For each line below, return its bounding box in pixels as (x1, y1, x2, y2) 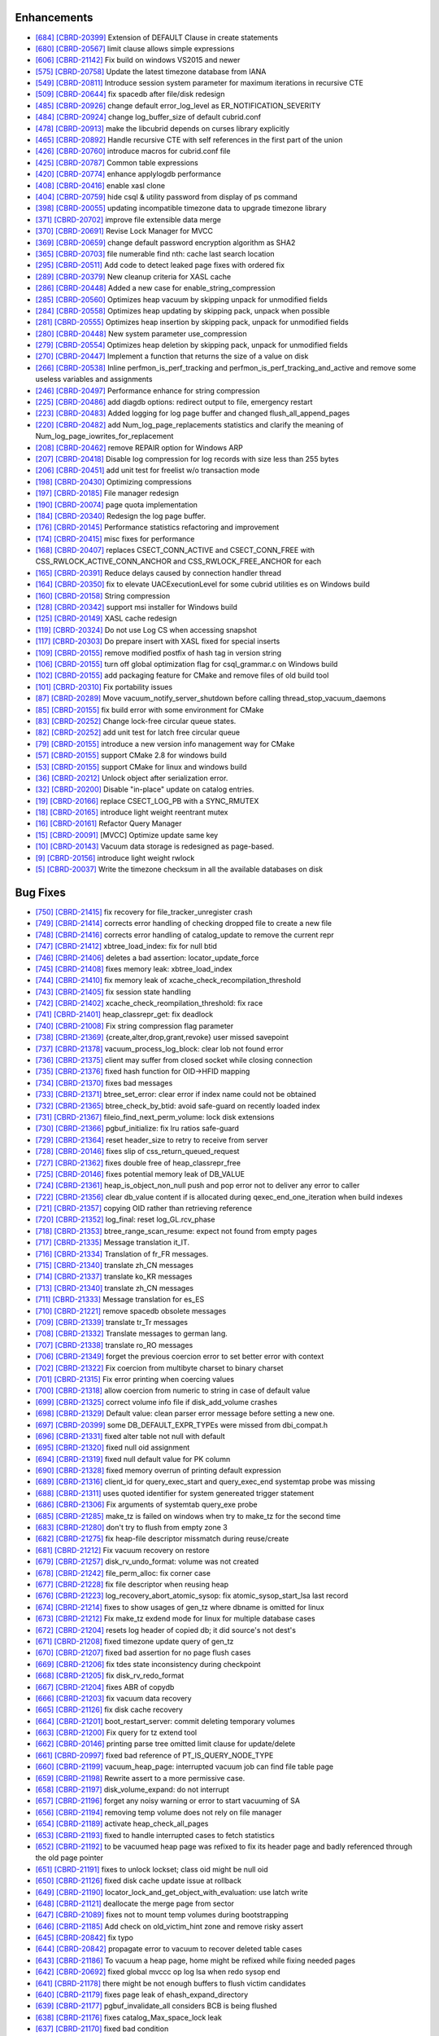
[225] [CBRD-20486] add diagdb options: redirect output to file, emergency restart (35, 397, 313, 407)
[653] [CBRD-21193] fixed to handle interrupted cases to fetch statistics (35, 1830, 276, 1840)
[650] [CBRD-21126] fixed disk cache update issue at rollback (35, 1876, 241, 1885)
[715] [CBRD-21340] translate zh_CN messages (35, 1261, 194, 1270)
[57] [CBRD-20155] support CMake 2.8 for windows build (35, 750, 228, 761)
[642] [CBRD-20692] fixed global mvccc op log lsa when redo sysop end (35, 1967, 280, 1977)
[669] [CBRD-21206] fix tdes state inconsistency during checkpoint (35, 1659, 261, 1669)
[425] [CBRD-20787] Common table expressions (35, 157, 198, 167)
